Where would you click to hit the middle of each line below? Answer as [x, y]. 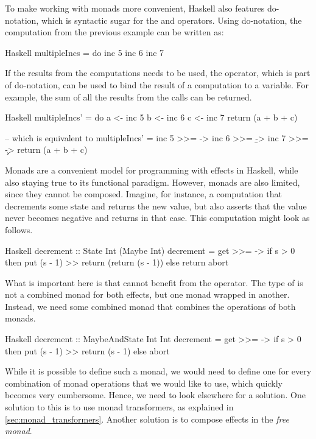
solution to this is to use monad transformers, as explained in [119, 407]
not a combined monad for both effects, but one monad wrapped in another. [147, 294]
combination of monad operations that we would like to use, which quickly [144, 383]
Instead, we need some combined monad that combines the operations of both [150, 306]
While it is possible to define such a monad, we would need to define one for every [158, 371]
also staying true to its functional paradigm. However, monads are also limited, [153, 182]
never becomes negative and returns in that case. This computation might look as [157, 218]
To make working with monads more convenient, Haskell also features [135, 8]
